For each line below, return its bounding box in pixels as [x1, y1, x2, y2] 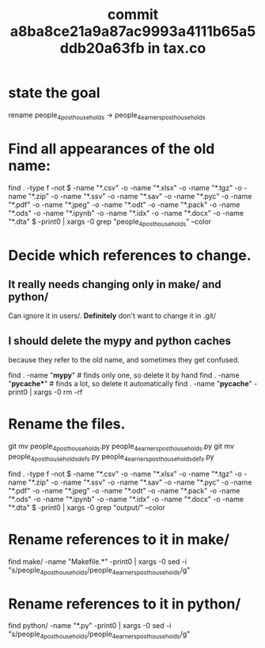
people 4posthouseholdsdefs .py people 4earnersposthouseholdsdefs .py [8, 452, 215, 463]
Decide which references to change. [8, 246, 252, 264]
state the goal [8, 84, 100, 102]
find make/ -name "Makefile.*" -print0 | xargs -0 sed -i [8, 557, 187, 566]
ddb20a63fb [59, 40, 145, 57]
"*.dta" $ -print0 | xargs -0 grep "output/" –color [8, 502, 166, 512]
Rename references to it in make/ [8, 531, 230, 548]
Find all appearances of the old [8, 140, 215, 158]
